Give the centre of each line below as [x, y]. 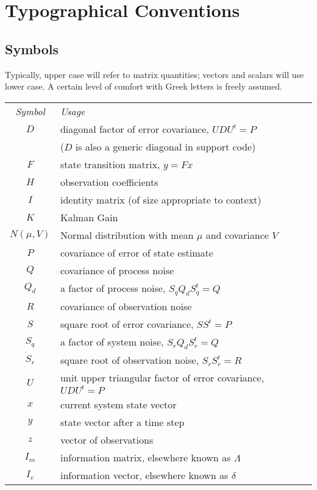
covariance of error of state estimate [137, 252]
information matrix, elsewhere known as [145, 458]
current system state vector [118, 405]
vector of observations [107, 440]
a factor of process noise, [113, 288]
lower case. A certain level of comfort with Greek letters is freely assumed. [144, 86]
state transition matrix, [110, 164]
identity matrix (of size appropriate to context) [161, 199]
